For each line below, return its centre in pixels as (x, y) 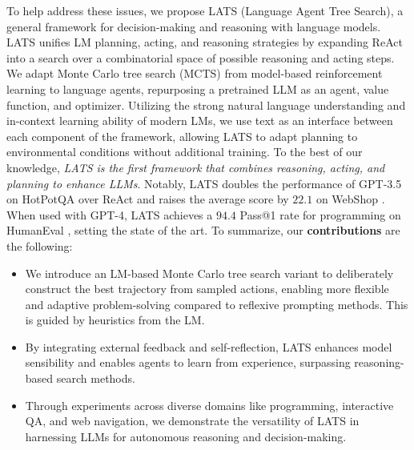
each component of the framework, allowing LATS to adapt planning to (182, 136)
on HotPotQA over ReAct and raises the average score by (148, 199)
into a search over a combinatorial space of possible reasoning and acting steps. (201, 57)
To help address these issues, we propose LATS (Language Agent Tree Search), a (205, 10)
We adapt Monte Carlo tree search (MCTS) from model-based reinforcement (195, 73)
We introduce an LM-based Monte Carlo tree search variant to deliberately (209, 273)
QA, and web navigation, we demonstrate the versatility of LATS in (192, 421)
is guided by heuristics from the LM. (115, 320)
